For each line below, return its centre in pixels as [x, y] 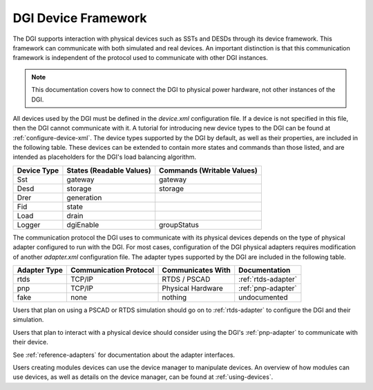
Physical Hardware [193, 289]
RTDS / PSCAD [186, 280]
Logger [29, 224]
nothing [174, 298]
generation [84, 197]
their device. [30, 342]
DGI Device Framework [80, 18]
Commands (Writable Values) [209, 170]
